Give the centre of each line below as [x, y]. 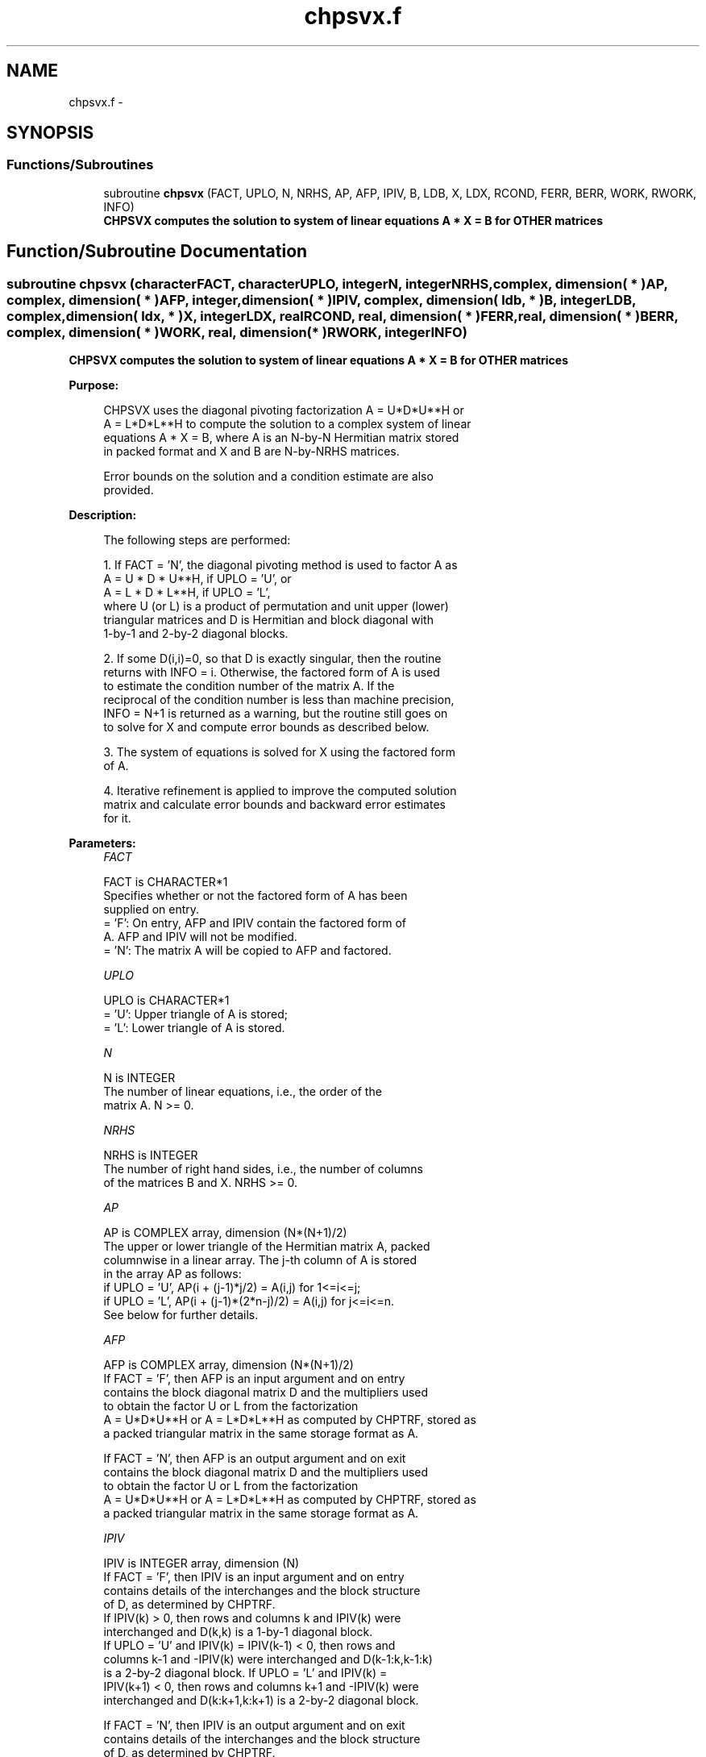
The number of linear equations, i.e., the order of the [243, 1092]
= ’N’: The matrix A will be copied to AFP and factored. [247, 951]
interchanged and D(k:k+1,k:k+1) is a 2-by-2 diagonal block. [261, 1701]
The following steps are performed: [197, 540]
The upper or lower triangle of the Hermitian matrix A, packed [267, 1247]
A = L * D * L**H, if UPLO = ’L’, [187, 593]
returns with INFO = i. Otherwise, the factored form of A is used [272, 672]
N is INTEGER [139, 1078]
